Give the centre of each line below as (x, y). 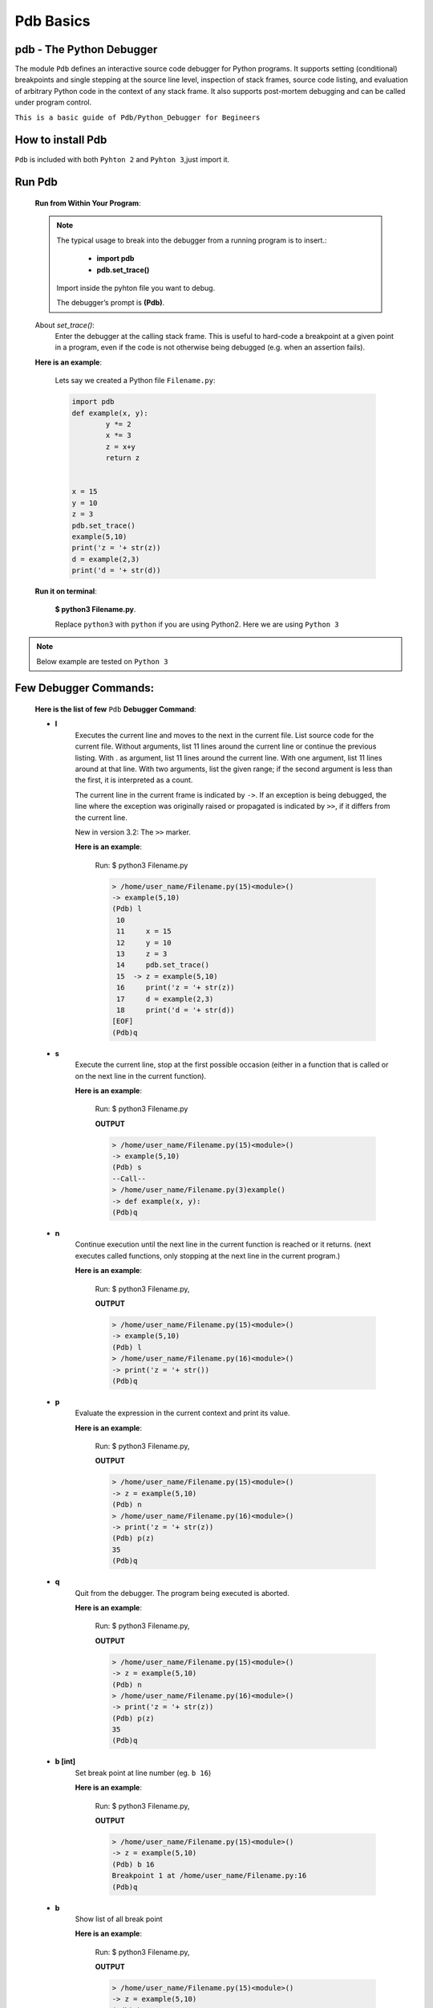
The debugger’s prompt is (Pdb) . (111, 303)
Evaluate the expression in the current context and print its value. (182, 1413)
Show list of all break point (119, 1919)
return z (123, 458)
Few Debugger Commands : (85, 688)
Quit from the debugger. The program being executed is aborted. (182, 1593)
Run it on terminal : (66, 591)
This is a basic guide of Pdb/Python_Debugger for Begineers (138, 117)
